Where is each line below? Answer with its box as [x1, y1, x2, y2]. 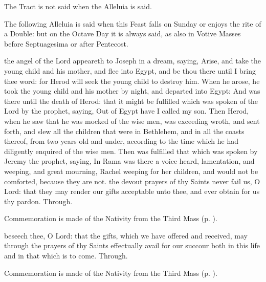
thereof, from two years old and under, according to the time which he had [4, 136, 238, 146]
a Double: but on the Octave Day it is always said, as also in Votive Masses [4, 28, 241, 39]
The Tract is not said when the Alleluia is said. [4, 1, 152, 11]
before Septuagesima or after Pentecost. [4, 38, 128, 49]
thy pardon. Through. [4, 196, 73, 206]
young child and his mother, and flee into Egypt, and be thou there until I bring [4, 65, 256, 76]
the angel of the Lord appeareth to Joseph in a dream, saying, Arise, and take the [4, 55, 261, 66]
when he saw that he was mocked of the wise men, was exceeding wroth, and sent [4, 115, 260, 126]
